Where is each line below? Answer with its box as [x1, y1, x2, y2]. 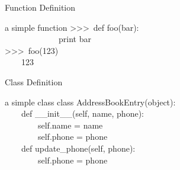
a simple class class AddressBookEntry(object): [5, 95, 176, 108]
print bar [58, 33, 91, 45]
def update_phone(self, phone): [21, 142, 136, 154]
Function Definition [5, 1, 76, 13]
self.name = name [37, 118, 103, 131]
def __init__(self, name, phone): [21, 107, 144, 120]
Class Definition [5, 75, 63, 88]
